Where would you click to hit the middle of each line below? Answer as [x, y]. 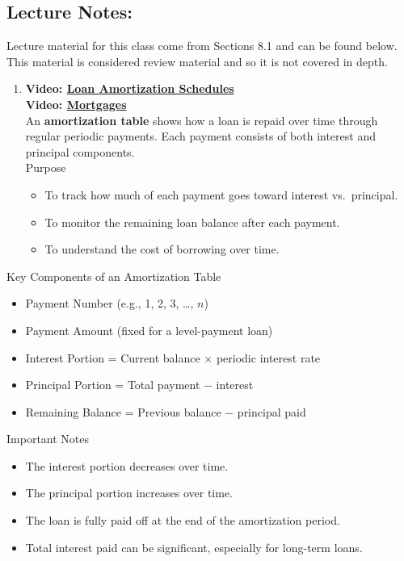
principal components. [80, 151]
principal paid [271, 411]
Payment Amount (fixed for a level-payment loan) [149, 330]
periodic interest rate [268, 357]
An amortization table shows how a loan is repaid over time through [202, 120]
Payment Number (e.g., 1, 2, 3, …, [109, 303]
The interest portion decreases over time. [127, 465]
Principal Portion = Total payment [113, 385]
